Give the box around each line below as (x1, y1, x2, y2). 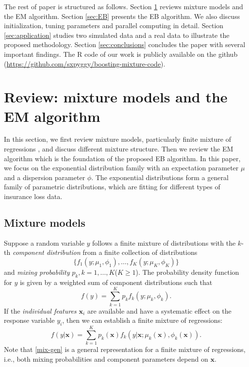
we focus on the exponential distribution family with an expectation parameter (4, 163, 239, 173)
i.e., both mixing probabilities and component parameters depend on (4, 353, 208, 364)
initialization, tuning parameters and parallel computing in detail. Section (4, 20, 224, 31)
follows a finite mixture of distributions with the (92, 237, 236, 248)
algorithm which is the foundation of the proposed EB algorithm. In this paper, (4, 153, 241, 163)
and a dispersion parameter (4, 172, 85, 182)
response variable (4, 315, 55, 325)
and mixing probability (4, 267, 70, 277)
